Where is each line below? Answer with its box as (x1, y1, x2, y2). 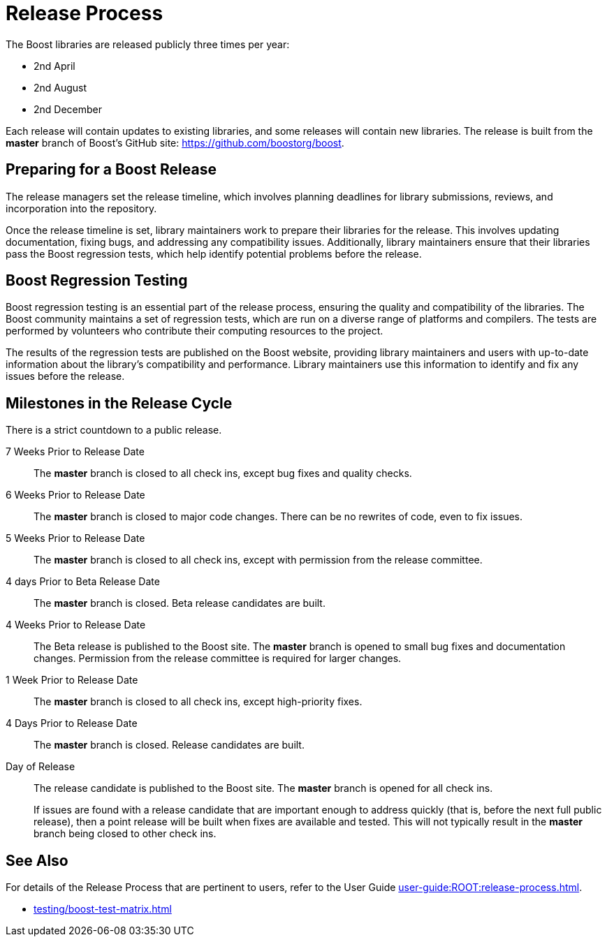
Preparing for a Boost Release (6, 161, 217, 179)
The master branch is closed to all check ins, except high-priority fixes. (34, 696, 363, 708)
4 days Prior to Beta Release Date (6, 575, 160, 588)
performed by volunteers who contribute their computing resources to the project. (6, 325, 383, 337)
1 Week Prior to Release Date (6, 674, 138, 686)
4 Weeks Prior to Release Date (6, 619, 146, 631)
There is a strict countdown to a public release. (6, 424, 222, 436)
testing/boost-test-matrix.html (34, 903, 172, 915)
